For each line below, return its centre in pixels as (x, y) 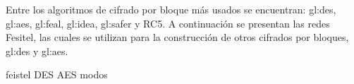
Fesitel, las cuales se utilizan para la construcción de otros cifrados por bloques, (177, 37)
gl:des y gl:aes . (37, 50)
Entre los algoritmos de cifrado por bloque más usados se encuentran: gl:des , (171, 9)
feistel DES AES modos (57, 74)
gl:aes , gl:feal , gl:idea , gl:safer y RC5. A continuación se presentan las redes (168, 23)
